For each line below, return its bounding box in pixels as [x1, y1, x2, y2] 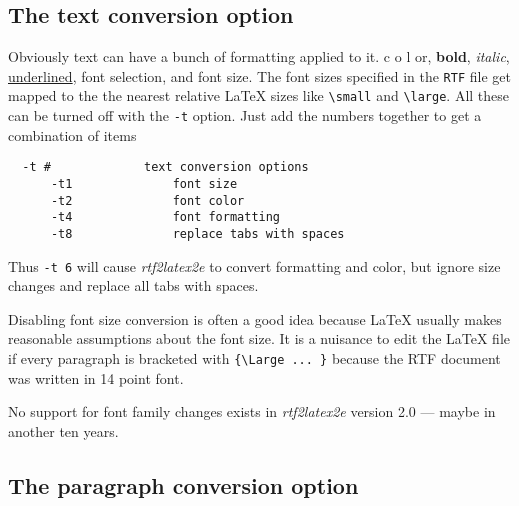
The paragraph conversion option [8, 469, 359, 500]
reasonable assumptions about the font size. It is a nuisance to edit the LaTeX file [8, 328, 511, 349]
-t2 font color [50, 193, 245, 208]
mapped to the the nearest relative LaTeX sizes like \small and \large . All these [8, 85, 510, 106]
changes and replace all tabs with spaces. [8, 275, 259, 296]
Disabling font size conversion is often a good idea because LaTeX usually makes [8, 308, 502, 329]
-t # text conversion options [22, 160, 309, 175]
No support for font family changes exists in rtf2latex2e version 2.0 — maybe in [8, 401, 496, 422]
